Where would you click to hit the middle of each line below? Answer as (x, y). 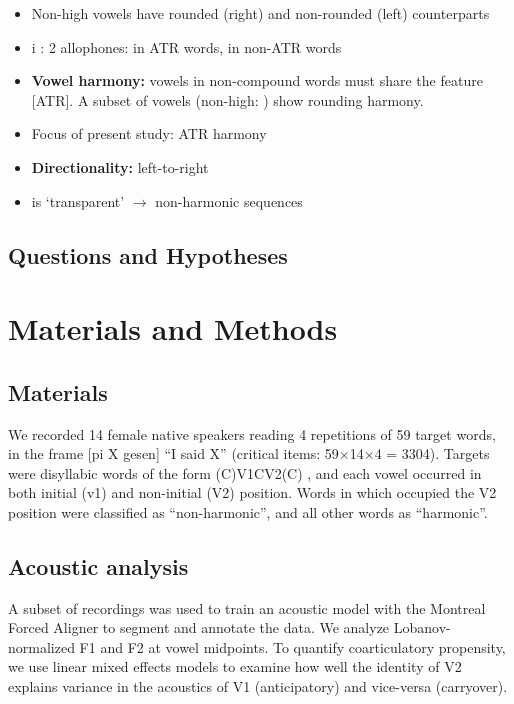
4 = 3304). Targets (432, 453)
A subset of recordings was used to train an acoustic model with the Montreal (247, 607)
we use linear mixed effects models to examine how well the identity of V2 (235, 666)
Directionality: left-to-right (120, 166)
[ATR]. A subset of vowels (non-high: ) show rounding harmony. (227, 99)
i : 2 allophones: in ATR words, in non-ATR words (186, 46)
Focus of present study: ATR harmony (149, 133)
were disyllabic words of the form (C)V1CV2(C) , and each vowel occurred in (245, 472)
